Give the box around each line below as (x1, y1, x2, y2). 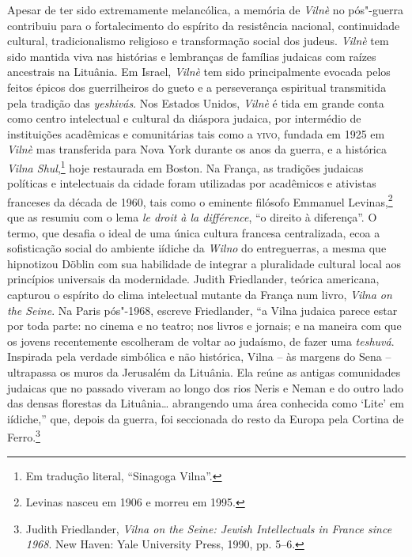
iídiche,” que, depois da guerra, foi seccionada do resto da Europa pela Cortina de (7, 410, 404, 426)
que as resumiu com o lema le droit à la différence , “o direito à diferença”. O (7, 209, 377, 225)
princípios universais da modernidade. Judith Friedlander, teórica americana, (7, 271, 380, 287)
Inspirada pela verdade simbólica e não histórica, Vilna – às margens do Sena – (7, 348, 391, 365)
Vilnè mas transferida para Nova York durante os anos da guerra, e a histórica (7, 141, 387, 157)
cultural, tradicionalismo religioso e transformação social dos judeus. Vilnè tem (7, 32, 389, 49)
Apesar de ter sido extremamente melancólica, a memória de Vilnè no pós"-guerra (7, 2, 403, 17)
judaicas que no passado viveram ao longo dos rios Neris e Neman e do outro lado (7, 379, 404, 396)
